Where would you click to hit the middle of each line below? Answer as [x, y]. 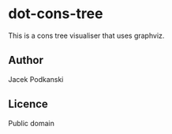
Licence [28, 104]
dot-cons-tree [56, 14]
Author [26, 60]
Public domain [32, 123]
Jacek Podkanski [36, 79]
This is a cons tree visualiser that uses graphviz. [86, 35]
